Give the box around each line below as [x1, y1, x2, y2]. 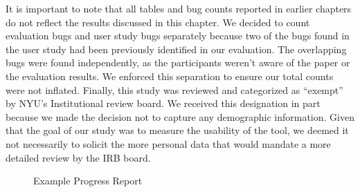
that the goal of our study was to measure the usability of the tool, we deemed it [6, 123, 349, 137]
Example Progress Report [33, 173, 143, 188]
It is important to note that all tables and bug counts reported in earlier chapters [6, 1, 352, 15]
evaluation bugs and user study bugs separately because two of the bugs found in [6, 28, 350, 43]
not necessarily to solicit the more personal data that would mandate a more [6, 136, 331, 151]
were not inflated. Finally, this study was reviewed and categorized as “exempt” [6, 82, 343, 97]
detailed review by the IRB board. [6, 150, 151, 164]
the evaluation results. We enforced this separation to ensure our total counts [6, 68, 334, 83]
